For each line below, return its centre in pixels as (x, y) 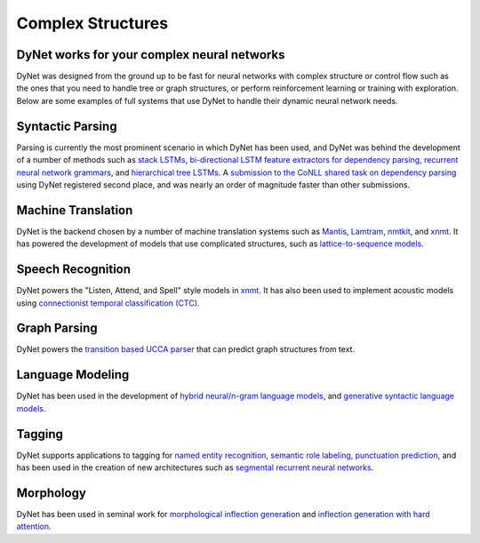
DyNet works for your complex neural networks (151, 55)
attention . (34, 527)
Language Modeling (73, 375)
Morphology (51, 493)
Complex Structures (92, 23)
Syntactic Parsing (67, 126)
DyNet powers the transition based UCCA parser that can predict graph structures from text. (186, 349)
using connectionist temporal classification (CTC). (108, 303)
